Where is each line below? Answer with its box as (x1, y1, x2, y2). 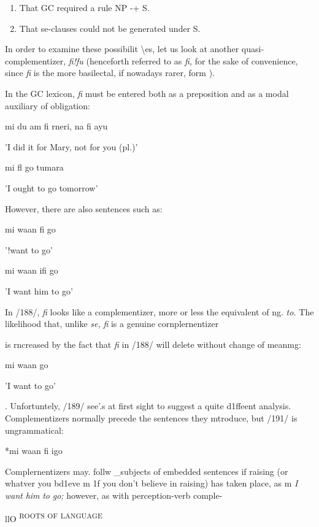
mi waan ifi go (5, 264, 58, 277)
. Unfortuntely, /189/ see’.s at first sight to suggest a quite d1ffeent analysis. (5, 399, 291, 412)
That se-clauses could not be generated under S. (19, 21, 201, 34)
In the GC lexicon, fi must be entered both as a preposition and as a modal (5, 87, 289, 99)
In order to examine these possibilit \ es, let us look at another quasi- (5, 42, 264, 55)
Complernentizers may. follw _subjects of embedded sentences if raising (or (5, 464, 288, 477)
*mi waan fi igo (5, 444, 63, 457)
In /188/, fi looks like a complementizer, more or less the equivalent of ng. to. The (5, 305, 314, 318)
